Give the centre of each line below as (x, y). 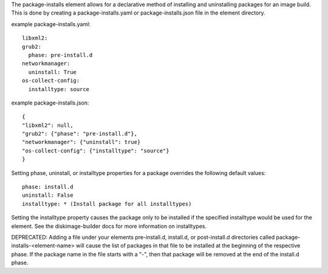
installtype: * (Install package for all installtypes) (107, 204)
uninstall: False (48, 195)
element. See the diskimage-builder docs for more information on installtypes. (109, 226)
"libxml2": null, (48, 125)
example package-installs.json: (50, 103)
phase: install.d (48, 187)
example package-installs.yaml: (51, 24)
